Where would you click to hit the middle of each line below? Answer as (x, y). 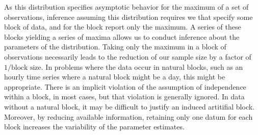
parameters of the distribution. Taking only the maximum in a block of (115, 47)
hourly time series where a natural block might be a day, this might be (115, 77)
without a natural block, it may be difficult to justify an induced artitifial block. (130, 106)
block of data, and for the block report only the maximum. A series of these (123, 27)
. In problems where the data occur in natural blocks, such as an (142, 66)
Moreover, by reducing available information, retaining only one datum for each (128, 116)
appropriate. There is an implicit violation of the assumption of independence (125, 86)
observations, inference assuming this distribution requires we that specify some (128, 17)
